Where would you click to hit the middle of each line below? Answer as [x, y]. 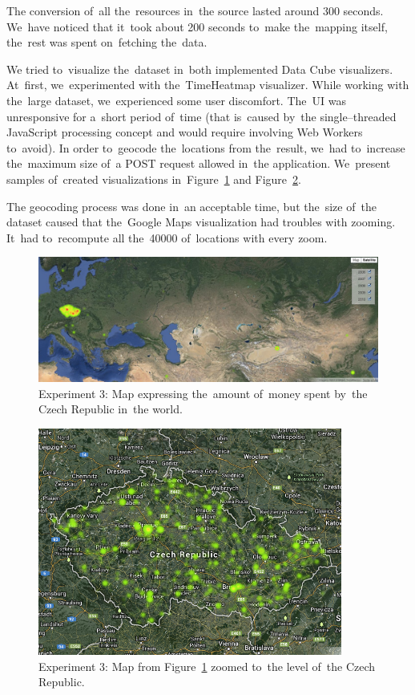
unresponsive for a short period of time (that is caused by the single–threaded [201, 116]
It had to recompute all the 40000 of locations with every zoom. [167, 237]
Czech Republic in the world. [111, 409]
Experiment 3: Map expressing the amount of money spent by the [203, 393]
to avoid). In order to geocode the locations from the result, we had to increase [206, 147]
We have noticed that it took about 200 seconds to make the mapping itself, [197, 26]
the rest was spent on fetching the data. [107, 42]
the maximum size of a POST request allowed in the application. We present [199, 163]
